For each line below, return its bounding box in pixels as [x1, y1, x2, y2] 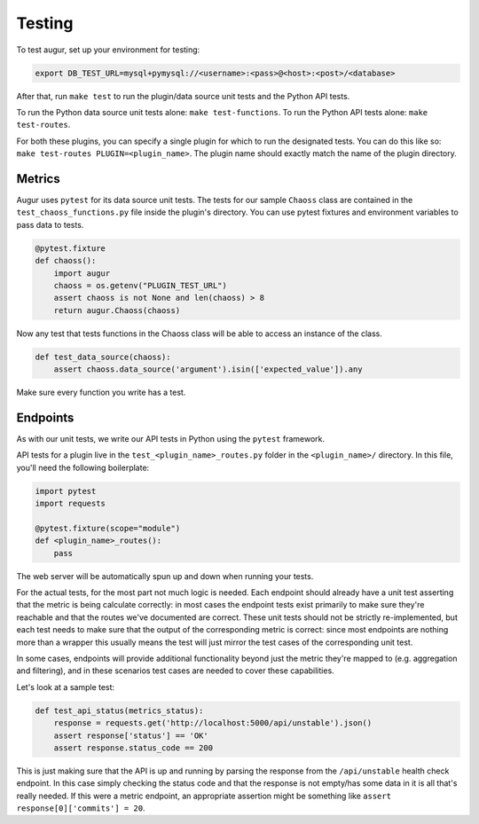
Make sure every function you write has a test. [16, 387, 186, 398]
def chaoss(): [35, 255, 97, 266]
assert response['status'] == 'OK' [53, 730, 208, 741]
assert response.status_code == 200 [53, 742, 213, 753]
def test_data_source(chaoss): [35, 351, 172, 362]
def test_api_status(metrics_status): [35, 705, 204, 716]
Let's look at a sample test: [16, 681, 115, 692]
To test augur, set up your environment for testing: [16, 44, 200, 55]
